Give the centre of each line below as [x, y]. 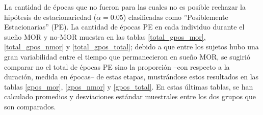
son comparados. [30, 106]
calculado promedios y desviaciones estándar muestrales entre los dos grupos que [130, 96]
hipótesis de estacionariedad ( [50, 17]
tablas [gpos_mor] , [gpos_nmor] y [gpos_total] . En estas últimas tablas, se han [129, 86]
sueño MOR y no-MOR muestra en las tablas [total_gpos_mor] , [105, 36]
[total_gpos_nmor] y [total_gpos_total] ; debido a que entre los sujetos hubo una [131, 47]
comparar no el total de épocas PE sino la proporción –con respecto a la [117, 66]
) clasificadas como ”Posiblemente [176, 17]
